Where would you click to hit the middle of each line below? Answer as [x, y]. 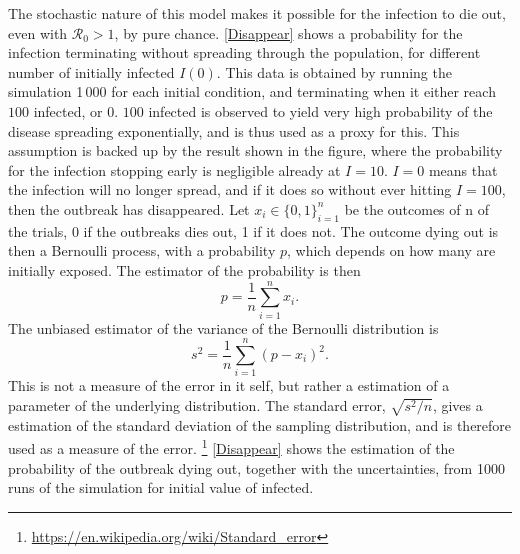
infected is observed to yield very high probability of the [320, 110]
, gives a [457, 404]
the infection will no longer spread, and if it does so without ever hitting [230, 189]
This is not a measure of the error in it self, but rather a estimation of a [229, 385]
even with [38, 32]
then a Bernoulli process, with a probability [142, 250]
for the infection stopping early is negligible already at [174, 169]
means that [463, 169]
